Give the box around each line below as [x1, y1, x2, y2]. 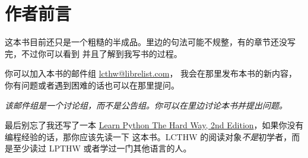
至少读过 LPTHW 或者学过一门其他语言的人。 [12, 142, 192, 154]
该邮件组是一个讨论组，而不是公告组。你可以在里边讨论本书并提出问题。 [5, 99, 287, 111]
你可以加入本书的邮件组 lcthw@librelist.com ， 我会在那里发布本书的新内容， [5, 67, 297, 80]
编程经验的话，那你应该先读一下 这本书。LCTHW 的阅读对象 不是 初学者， [5, 130, 292, 143]
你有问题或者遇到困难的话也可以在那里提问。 [5, 78, 179, 91]
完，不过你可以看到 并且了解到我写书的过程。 [5, 47, 182, 59]
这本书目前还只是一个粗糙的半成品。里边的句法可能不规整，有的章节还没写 [5, 36, 296, 48]
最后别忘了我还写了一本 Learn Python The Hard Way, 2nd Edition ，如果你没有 [5, 119, 304, 131]
